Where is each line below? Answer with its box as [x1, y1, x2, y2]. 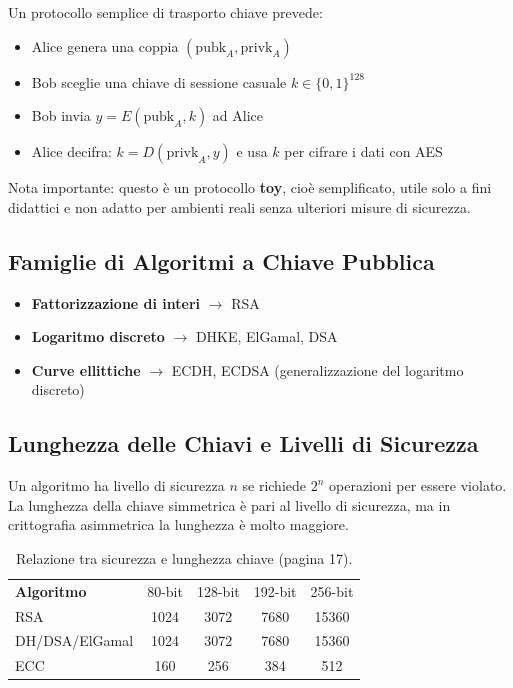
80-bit [147, 580, 183, 601]
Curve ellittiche [31, 359, 141, 380]
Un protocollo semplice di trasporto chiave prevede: [8, 2, 323, 22]
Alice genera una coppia [31, 35, 179, 56]
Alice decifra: [31, 141, 112, 162]
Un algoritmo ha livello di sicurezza [8, 475, 225, 496]
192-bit [253, 580, 297, 601]
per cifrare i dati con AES [284, 141, 443, 162]
